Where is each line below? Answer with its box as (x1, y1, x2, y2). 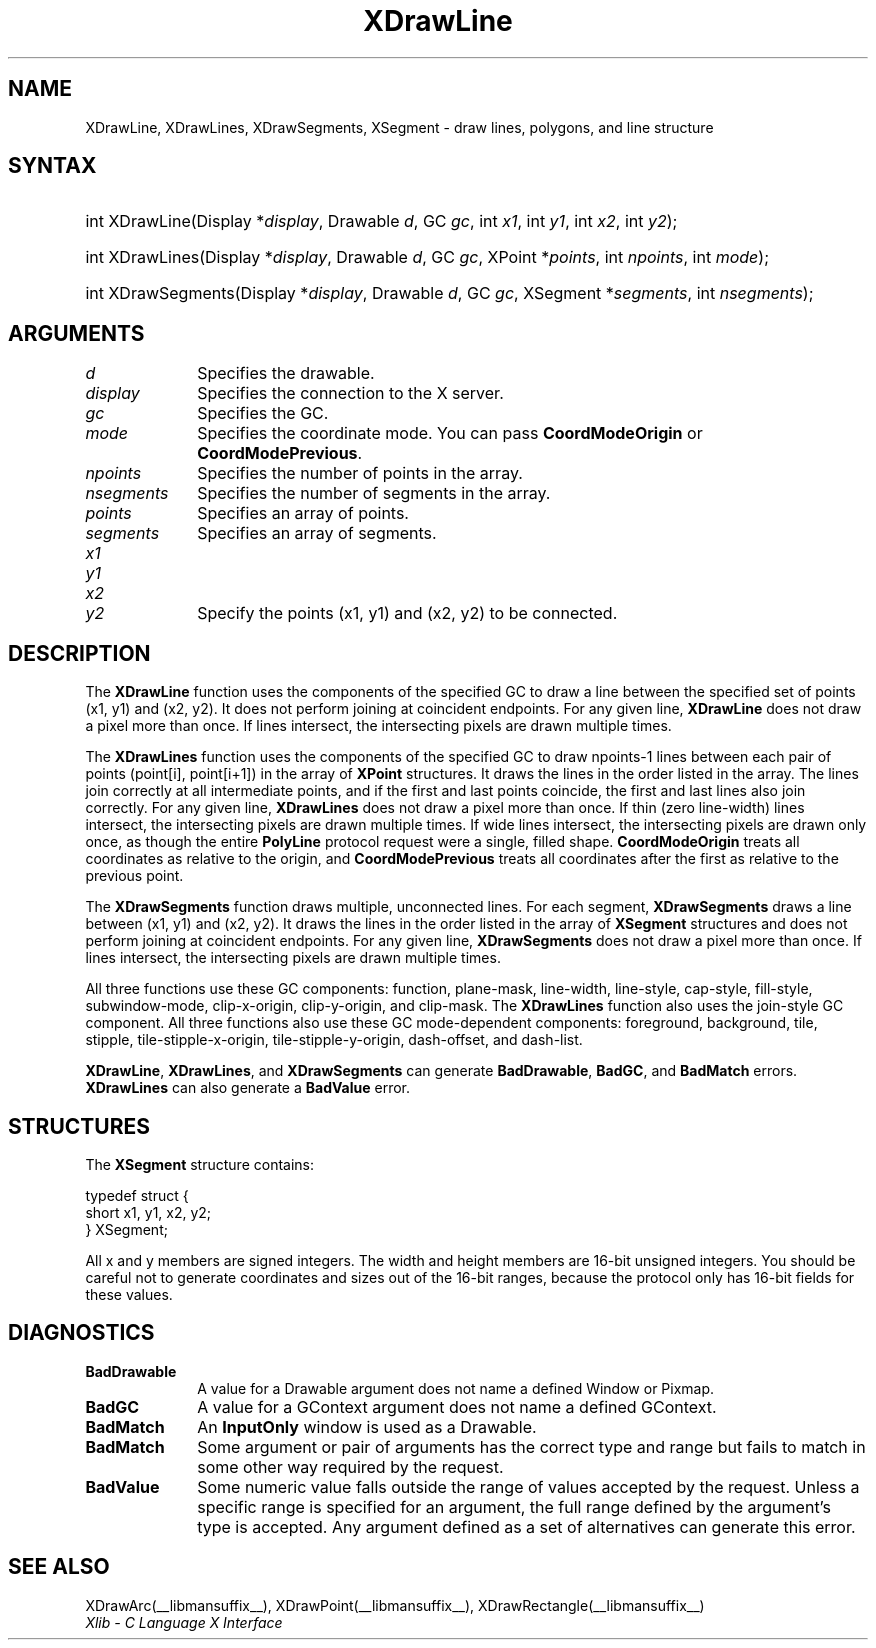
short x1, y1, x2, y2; (85, 1203, 212, 1221)
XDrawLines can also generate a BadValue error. (85, 1079, 411, 1097)
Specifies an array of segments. (197, 523, 437, 544)
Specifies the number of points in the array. (197, 463, 523, 484)
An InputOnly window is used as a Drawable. (197, 1416, 537, 1437)
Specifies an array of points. (197, 503, 409, 524)
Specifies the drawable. (197, 363, 375, 384)
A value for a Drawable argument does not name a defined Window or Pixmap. (197, 1379, 715, 1397)
